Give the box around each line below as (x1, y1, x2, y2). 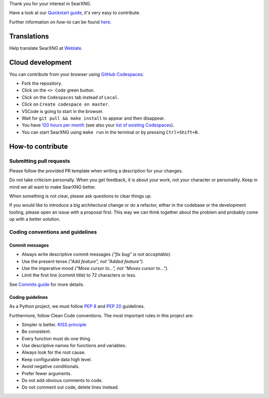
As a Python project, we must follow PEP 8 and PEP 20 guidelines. (9, 303, 145, 309)
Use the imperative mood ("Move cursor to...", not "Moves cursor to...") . (21, 265, 169, 271)
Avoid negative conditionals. (21, 364, 80, 370)
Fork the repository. (21, 80, 62, 86)
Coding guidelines (9, 294, 48, 300)
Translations (9, 32, 49, 40)
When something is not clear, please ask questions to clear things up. (9, 193, 152, 199)
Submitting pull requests (9, 157, 70, 164)
